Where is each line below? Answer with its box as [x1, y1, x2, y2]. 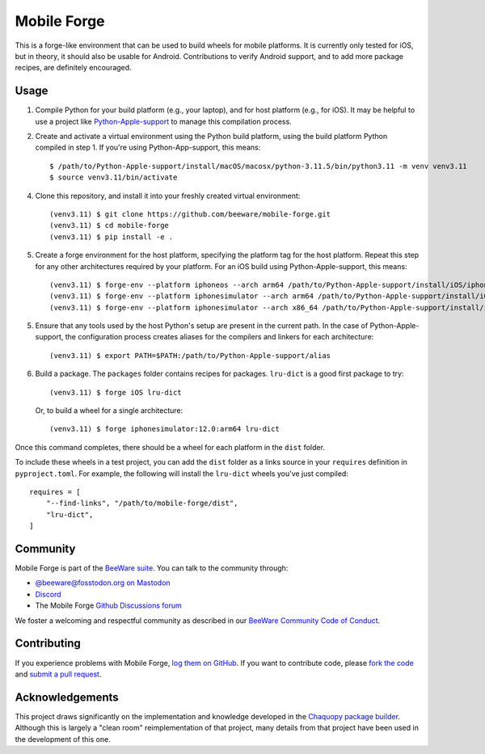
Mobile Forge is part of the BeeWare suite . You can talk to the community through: [15, 563, 289, 573]
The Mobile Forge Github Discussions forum [35, 600, 182, 610]
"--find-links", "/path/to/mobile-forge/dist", [45, 499, 238, 508]
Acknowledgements [15, 690, 119, 704]
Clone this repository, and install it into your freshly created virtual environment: [35, 191, 301, 200]
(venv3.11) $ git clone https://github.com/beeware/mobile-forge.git [49, 209, 331, 218]
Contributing [15, 637, 81, 651]
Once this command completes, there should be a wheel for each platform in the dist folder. [15, 442, 325, 452]
